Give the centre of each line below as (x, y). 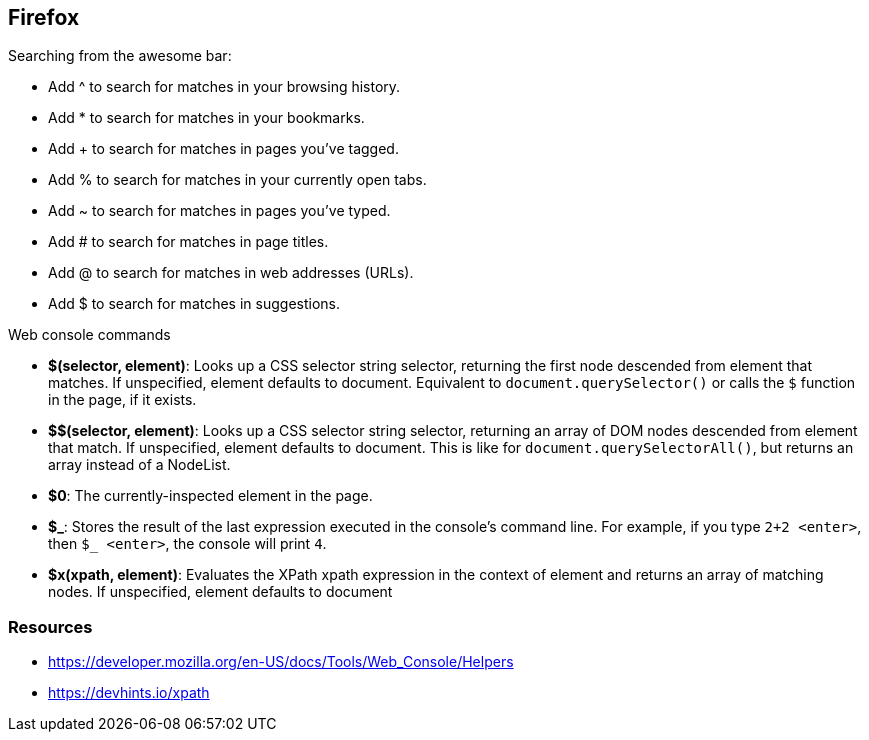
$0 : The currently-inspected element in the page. (210, 496)
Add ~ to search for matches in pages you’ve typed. (219, 211)
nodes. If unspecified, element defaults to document (220, 592)
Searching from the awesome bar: (120, 56)
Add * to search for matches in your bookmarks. (206, 118)
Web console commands (89, 335)
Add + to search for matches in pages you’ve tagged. (223, 149)
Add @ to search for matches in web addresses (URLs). (231, 273)
